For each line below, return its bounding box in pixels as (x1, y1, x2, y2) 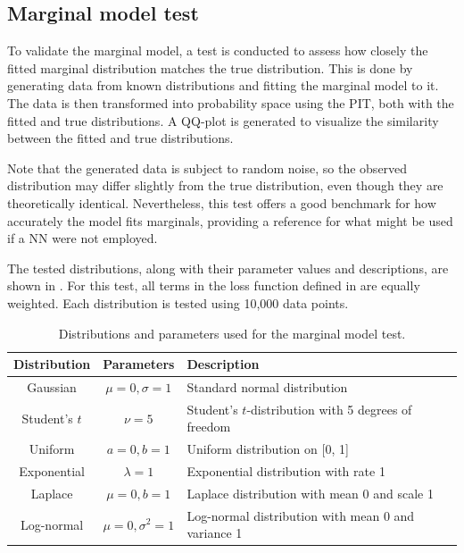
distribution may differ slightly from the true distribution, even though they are (7, 176, 443, 195)
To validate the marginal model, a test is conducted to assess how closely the (7, 41, 428, 60)
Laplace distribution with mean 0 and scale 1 (186, 483, 434, 502)
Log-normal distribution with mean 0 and (186, 506, 415, 524)
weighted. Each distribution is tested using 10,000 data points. (7, 293, 349, 312)
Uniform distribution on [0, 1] (186, 440, 349, 458)
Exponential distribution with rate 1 (186, 462, 385, 481)
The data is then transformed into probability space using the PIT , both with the (7, 93, 454, 112)
